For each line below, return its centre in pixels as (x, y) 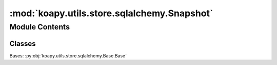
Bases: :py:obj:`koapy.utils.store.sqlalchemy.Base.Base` (68, 55)
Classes (23, 43)
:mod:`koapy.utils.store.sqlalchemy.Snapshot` (111, 13)
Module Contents (40, 27)
